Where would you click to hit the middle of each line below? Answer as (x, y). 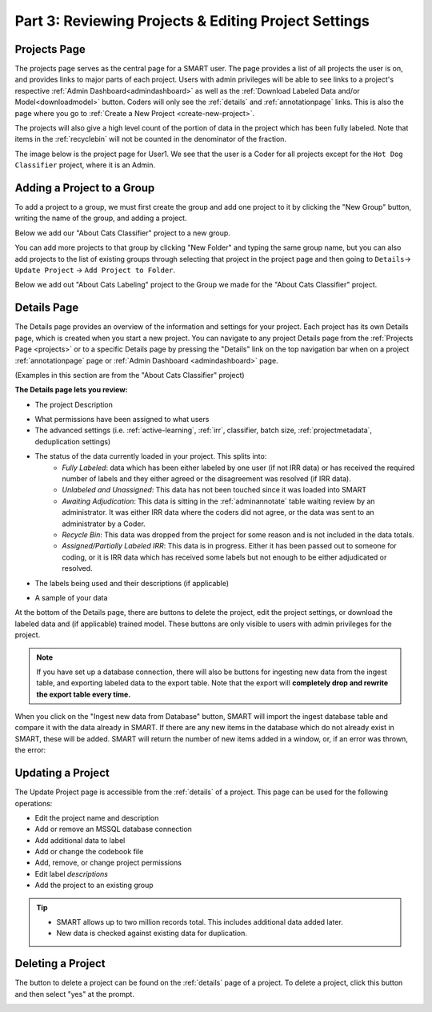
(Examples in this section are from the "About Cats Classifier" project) (130, 375)
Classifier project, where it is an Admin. (85, 165)
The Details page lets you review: (71, 390)
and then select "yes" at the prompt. (75, 994)
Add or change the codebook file (89, 852)
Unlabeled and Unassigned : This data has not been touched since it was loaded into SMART (214, 490)
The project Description (74, 404)
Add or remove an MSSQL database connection (113, 829)
